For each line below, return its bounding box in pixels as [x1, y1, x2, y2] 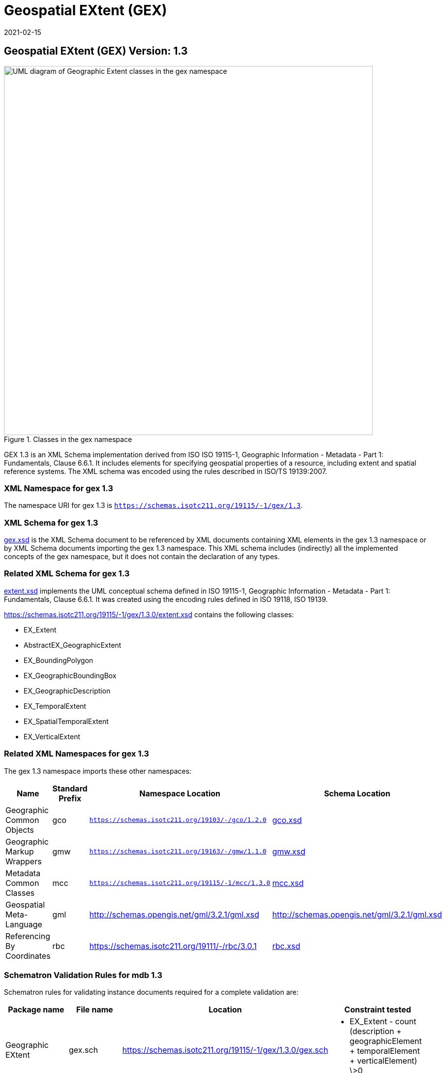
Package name [8, 1005, 64, 1015]
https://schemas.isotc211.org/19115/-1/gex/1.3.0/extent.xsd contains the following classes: [4, 610, 294, 619]
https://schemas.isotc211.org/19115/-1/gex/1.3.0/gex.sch [122, 1045, 328, 1055]
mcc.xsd [272, 878, 304, 888]
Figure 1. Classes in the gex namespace [4, 435, 132, 443]
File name [76, 1005, 113, 1015]
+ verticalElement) [350, 1056, 417, 1066]
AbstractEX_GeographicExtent [24, 640, 121, 649]
